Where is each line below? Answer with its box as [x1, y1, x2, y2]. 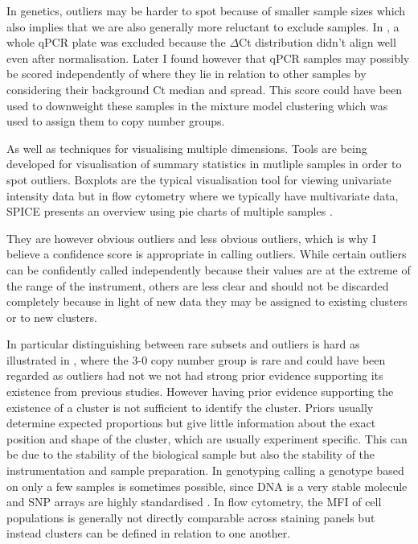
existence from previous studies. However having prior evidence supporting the [6, 383, 394, 400]
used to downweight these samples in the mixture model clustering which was [6, 97, 388, 113]
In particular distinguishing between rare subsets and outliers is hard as [6, 336, 360, 352]
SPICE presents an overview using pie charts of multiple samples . [6, 203, 333, 220]
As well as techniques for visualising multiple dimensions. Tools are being [6, 139, 367, 156]
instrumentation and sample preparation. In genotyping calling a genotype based [6, 462, 404, 479]
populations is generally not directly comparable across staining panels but [6, 509, 375, 525]
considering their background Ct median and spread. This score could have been [6, 80, 403, 97]
